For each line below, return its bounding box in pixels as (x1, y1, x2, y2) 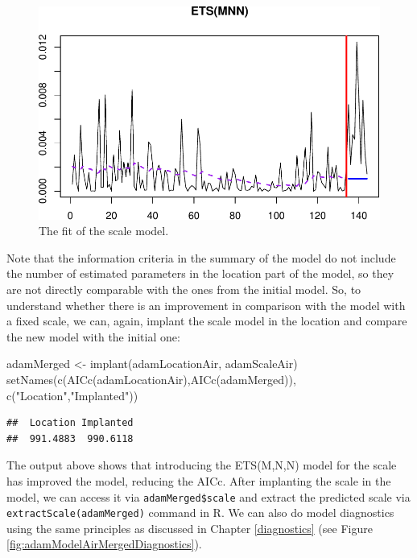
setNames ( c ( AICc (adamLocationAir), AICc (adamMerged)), (6, 370, 296, 387)
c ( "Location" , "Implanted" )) (6, 386, 138, 403)
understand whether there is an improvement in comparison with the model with (6, 296, 406, 313)
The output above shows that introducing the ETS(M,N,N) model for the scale (6, 457, 397, 473)
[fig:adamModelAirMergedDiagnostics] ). (6, 535, 202, 552)
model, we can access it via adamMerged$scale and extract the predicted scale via (6, 488, 411, 505)
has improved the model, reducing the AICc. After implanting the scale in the (6, 472, 391, 489)
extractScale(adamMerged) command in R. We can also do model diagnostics (6, 504, 394, 521)
